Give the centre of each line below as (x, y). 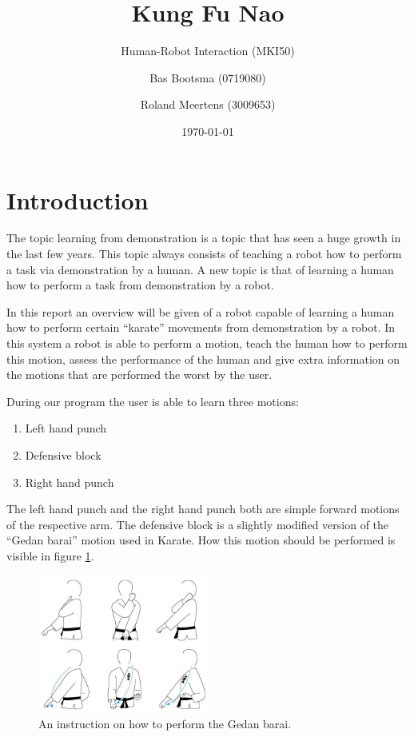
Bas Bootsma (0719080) (208, 77)
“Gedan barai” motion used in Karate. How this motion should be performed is (201, 540)
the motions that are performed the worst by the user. (139, 374)
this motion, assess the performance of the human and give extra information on (203, 359)
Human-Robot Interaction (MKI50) (208, 51)
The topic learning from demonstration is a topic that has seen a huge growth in (204, 238)
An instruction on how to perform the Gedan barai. (165, 724)
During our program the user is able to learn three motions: (153, 401)
